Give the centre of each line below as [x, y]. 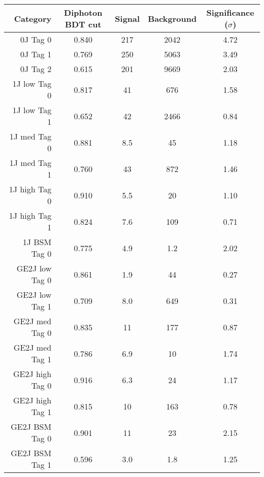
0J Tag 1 [36, 54]
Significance [230, 12]
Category [33, 18]
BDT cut [83, 24]
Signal [127, 18]
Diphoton [83, 12]
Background [172, 18]
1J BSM [37, 242]
